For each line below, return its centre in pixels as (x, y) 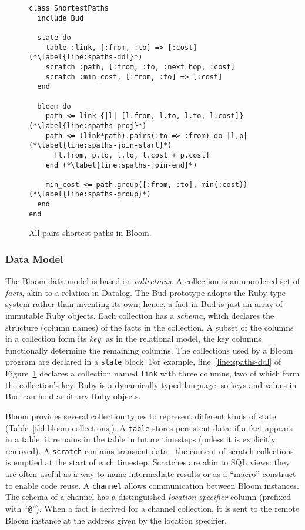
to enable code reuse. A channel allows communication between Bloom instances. (152, 485)
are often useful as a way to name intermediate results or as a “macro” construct (151, 474)
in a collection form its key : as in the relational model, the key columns (133, 339)
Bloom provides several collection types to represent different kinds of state (141, 416)
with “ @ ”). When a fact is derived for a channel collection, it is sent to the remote (152, 508)
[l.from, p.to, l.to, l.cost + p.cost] (132, 155)
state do (54, 37)
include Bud (61, 18)
